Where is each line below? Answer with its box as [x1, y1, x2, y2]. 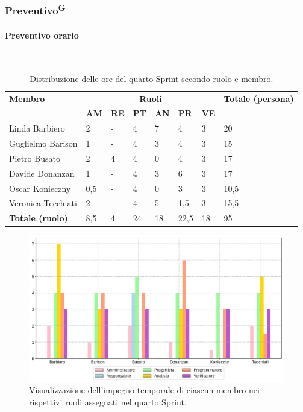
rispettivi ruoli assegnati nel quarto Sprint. [29, 395, 187, 408]
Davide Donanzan [9, 166, 75, 179]
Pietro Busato [9, 151, 60, 164]
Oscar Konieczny [9, 182, 71, 194]
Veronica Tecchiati [9, 197, 77, 209]
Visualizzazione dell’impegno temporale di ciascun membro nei [29, 384, 260, 396]
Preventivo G [5, 1, 66, 18]
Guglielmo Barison [9, 137, 78, 150]
